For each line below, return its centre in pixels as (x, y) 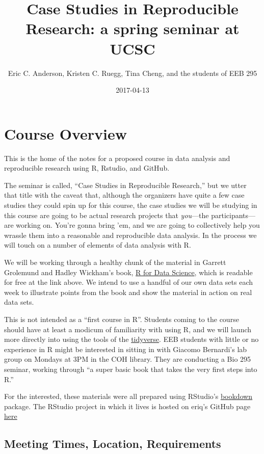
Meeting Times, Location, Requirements (113, 444)
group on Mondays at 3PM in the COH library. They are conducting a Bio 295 (128, 359)
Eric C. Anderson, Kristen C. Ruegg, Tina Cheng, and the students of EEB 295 (133, 73)
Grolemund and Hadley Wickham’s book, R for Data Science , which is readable (128, 272)
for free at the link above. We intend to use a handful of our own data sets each (129, 282)
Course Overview (65, 133)
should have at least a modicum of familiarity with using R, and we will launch (128, 329)
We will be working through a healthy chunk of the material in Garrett (115, 262)
